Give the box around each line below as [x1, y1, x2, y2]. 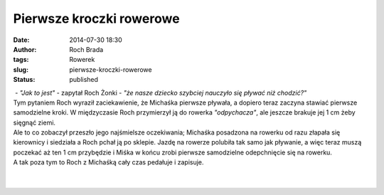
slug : [13, 65, 28, 74]
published [69, 75, 99, 84]
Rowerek [69, 56, 95, 64]
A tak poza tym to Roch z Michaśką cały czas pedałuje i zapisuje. [13, 158, 204, 167]
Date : [13, 36, 30, 44]
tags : [13, 56, 29, 64]
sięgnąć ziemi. [13, 118, 56, 127]
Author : [13, 45, 37, 53]
